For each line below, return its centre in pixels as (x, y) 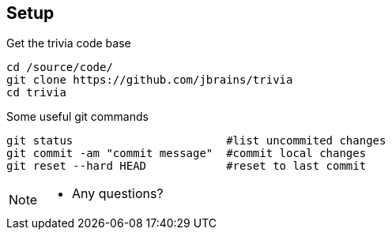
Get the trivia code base (69, 43)
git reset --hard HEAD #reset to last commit (187, 166)
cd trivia (36, 93)
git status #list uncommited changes (196, 141)
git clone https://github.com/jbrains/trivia (150, 80)
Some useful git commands (77, 117)
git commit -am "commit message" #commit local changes (187, 154)
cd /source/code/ (60, 67)
